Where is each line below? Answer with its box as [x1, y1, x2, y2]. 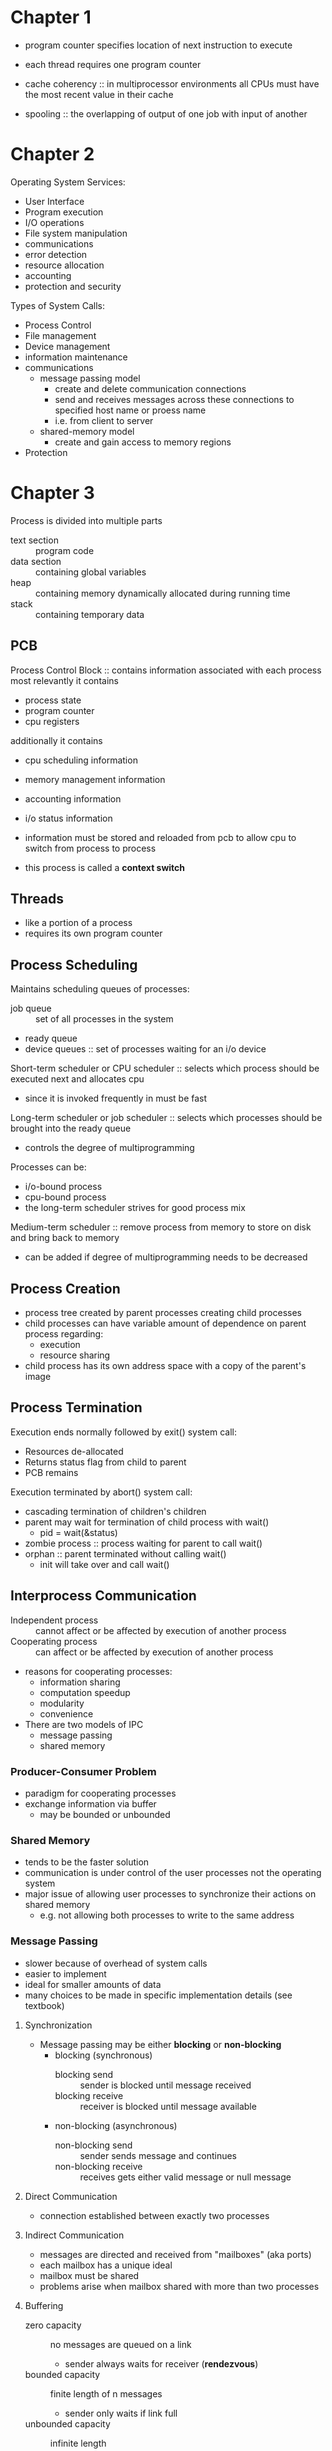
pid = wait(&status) [39, 1526, 118, 1538]
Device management [24, 340, 111, 352]
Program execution [24, 206, 104, 218]
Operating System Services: [10, 176, 126, 188]
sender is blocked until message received [79, 2079, 252, 2091]
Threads [10, 891, 65, 908]
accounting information [24, 792, 122, 805]
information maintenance [24, 351, 128, 363]
